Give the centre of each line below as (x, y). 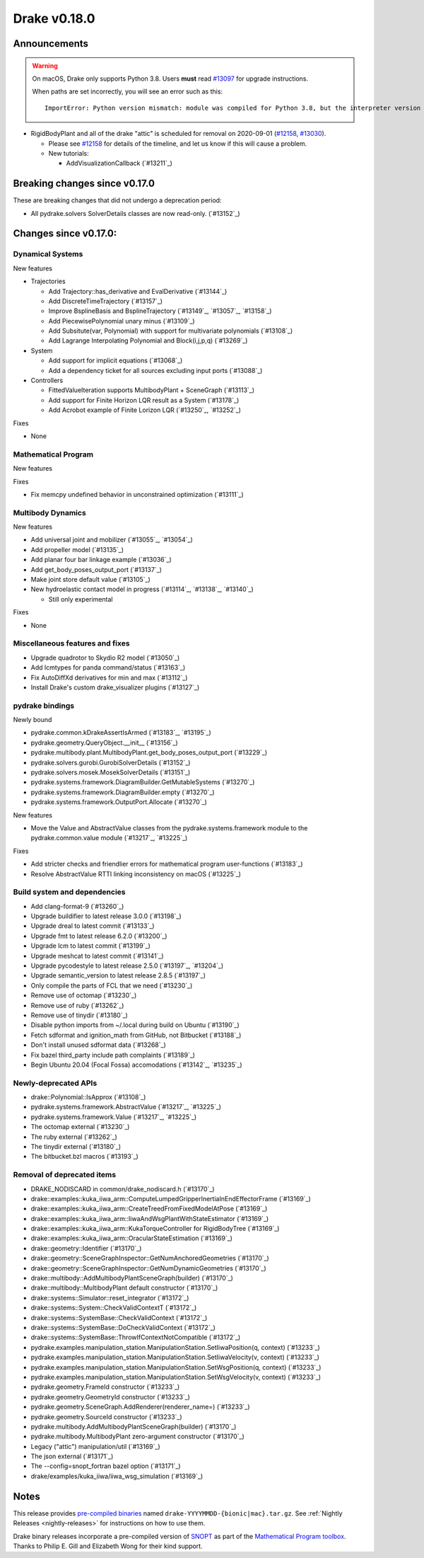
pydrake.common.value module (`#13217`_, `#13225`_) (109, 838)
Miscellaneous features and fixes (71, 643)
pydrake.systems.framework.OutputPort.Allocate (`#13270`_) (119, 802)
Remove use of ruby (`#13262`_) (77, 1005)
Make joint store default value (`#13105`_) (91, 580)
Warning (45, 65)
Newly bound (33, 720)
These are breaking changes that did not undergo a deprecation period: (117, 200)
